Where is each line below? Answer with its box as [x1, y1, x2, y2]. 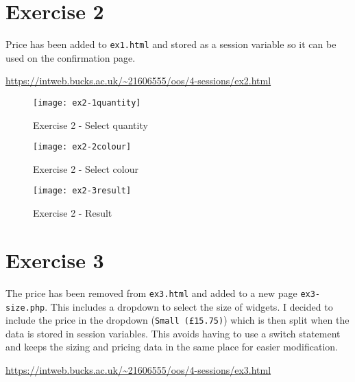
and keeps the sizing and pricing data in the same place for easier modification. [5, 339, 338, 354]
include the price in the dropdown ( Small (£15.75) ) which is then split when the [5, 313, 350, 327]
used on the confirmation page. [5, 50, 136, 64]
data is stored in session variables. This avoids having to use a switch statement [5, 326, 341, 340]
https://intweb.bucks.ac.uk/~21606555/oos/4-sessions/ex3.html [5, 363, 271, 377]
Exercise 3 [5, 246, 104, 274]
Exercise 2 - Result [33, 206, 112, 220]
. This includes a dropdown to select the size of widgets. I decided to [45, 299, 333, 313]
